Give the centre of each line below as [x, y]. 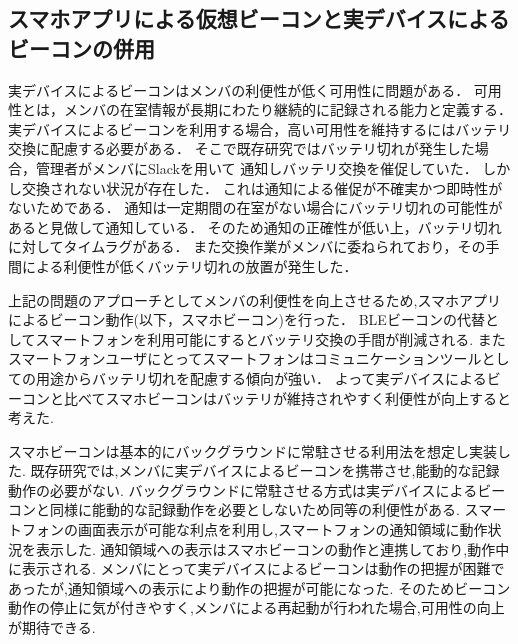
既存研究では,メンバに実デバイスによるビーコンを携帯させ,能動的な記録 [265, 470]
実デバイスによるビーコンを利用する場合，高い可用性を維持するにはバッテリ [260, 128]
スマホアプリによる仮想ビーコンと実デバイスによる [259, 18]
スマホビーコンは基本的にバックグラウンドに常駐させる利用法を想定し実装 [253, 450]
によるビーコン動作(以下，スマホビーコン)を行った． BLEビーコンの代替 [246, 319]
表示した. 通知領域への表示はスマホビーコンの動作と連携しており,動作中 [272, 548]
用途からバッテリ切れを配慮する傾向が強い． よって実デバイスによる [261, 377]
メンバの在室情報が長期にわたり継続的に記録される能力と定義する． [287, 109]
